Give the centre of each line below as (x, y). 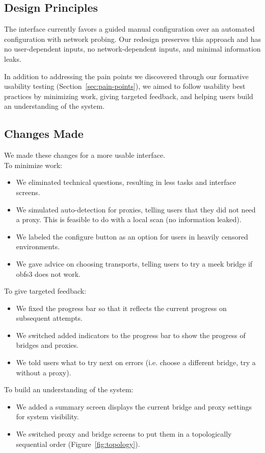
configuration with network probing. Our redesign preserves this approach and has (132, 39)
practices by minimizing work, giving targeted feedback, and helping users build (129, 96)
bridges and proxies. (47, 345)
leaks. (13, 58)
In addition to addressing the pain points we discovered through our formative (126, 76)
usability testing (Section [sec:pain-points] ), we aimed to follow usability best (125, 86)
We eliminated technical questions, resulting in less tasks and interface (126, 182)
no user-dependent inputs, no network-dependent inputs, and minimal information (132, 49)
